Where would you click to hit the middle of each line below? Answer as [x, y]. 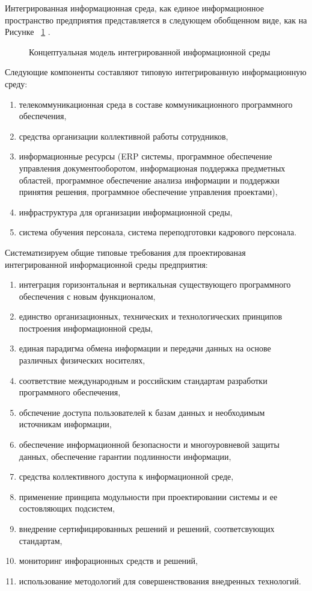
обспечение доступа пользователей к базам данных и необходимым [142, 412]
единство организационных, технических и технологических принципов [151, 316]
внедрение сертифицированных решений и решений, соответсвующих [147, 528]
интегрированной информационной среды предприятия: [106, 264]
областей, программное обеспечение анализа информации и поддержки [149, 180]
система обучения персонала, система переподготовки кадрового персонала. [158, 232]
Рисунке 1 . [28, 32]
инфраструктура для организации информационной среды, [126, 212]
